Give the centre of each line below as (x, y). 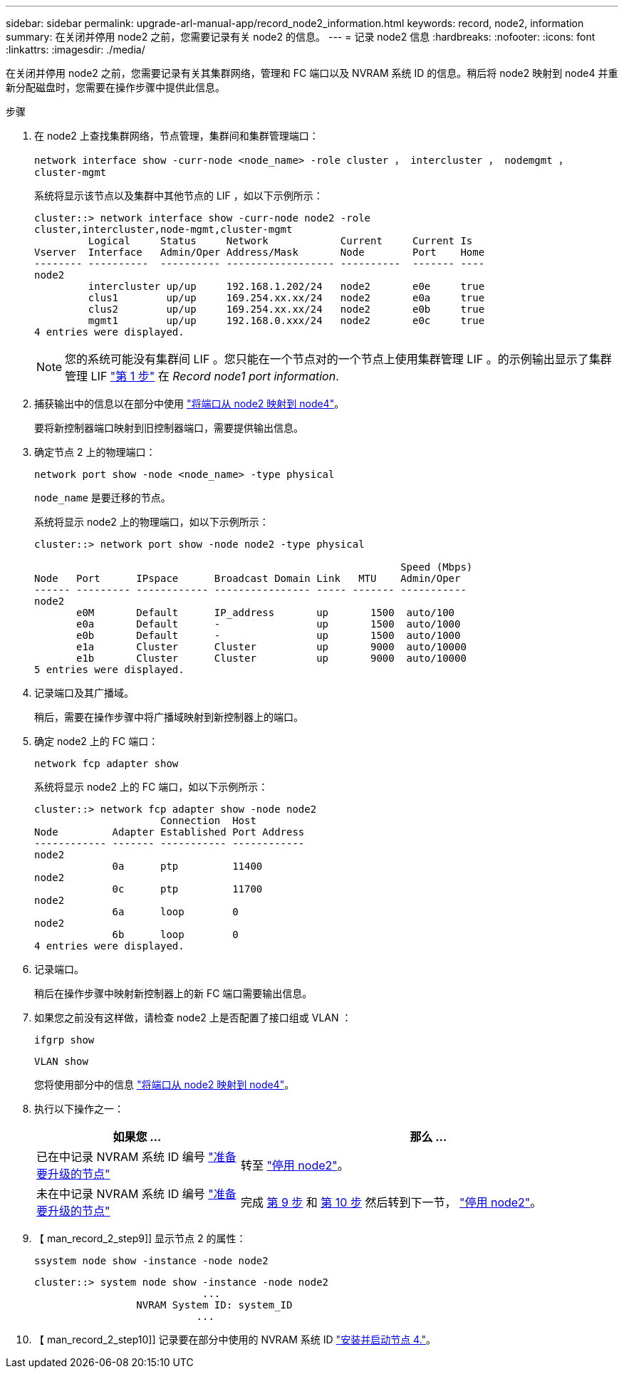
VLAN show (61, 1061)
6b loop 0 (175, 935)
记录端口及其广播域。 (84, 693)
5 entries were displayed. (109, 670)
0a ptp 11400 (187, 866)
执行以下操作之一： (79, 1109)
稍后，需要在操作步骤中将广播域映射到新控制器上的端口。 (169, 717)
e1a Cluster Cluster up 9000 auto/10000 (271, 647)
